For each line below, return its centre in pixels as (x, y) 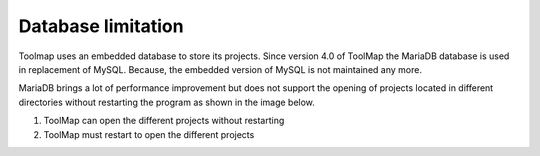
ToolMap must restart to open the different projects (149, 134)
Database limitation (101, 26)
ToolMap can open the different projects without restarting (164, 121)
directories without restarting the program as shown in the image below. (166, 102)
